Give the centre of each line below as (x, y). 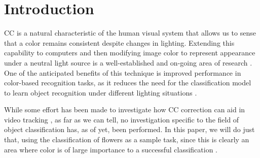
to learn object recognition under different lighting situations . (101, 92)
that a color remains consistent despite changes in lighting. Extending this (119, 42)
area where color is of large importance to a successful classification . (111, 149)
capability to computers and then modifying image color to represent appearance (130, 53)
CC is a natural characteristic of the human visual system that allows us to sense (130, 33)
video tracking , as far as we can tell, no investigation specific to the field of (122, 119)
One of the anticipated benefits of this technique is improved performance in (123, 72)
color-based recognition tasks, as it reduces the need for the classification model (128, 83)
